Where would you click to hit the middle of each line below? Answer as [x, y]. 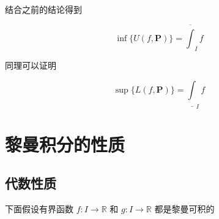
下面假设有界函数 [39, 209]
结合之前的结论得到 [43, 9]
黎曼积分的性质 [65, 144]
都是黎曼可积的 [184, 209]
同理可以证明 [31, 65]
